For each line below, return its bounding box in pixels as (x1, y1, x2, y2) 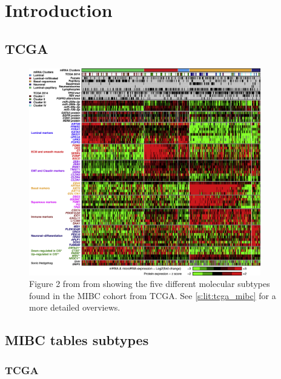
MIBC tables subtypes (5, 331, 149, 349)
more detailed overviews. (29, 301, 121, 314)
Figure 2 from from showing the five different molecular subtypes (29, 277, 270, 290)
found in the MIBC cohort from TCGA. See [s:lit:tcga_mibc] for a (29, 289, 276, 302)
